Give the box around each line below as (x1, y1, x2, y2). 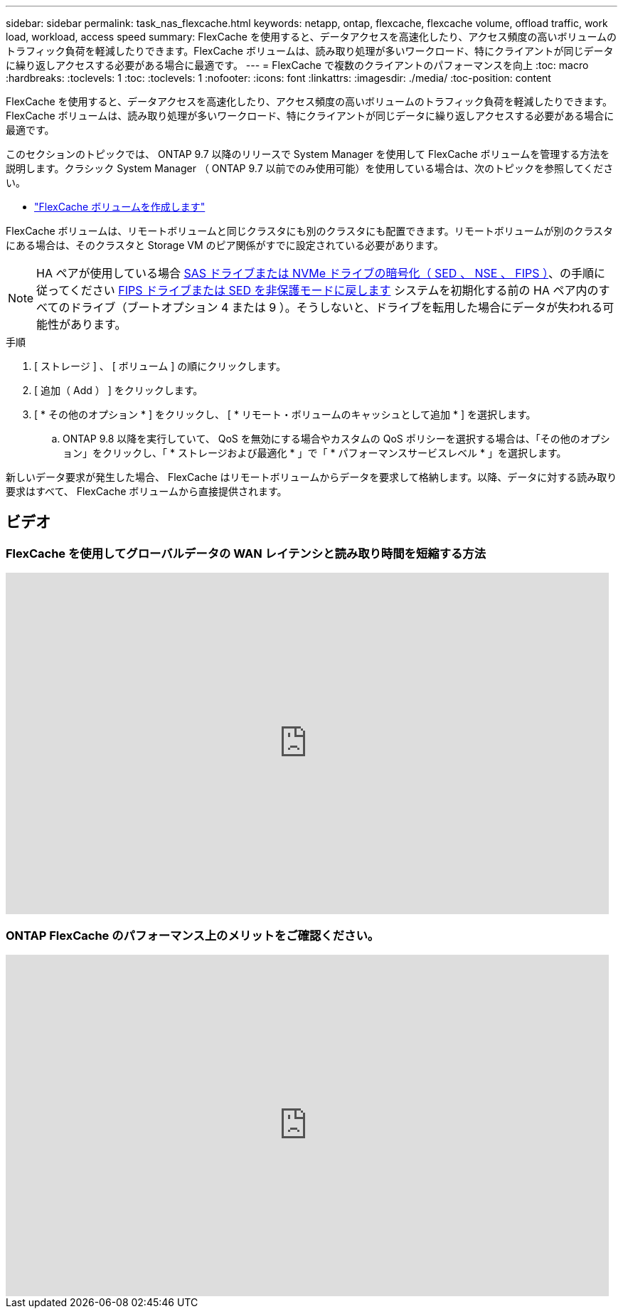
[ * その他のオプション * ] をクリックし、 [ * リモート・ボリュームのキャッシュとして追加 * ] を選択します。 (34, 408, 536, 420)
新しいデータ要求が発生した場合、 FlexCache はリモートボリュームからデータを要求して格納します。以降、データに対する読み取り (6, 471, 617, 483)
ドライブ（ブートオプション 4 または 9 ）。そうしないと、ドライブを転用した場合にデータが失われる (70, 300, 603, 314)
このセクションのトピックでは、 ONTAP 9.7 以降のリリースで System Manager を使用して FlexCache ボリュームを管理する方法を (6, 148, 610, 160)
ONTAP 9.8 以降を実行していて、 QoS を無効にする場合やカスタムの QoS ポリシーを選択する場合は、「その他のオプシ (63, 433, 610, 445)
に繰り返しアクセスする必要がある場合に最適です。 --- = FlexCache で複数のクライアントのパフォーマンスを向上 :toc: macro (6, 59, 589, 71)
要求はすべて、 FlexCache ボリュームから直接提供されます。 (6, 485, 287, 497)
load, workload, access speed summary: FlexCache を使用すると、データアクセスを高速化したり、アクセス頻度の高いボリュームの (6, 31, 617, 43)
